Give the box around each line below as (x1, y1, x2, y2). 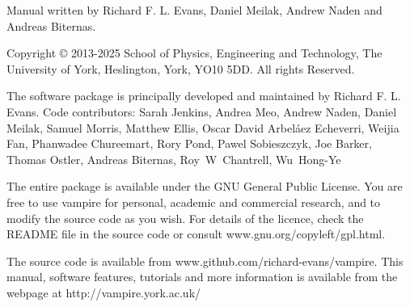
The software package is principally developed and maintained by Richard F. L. (6, 87, 401, 104)
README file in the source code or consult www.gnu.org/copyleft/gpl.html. (6, 225, 386, 242)
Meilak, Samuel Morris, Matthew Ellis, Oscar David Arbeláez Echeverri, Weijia (6, 119, 399, 136)
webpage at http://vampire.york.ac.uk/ (6, 284, 201, 301)
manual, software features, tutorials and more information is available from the (6, 268, 398, 285)
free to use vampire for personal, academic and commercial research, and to (6, 193, 381, 210)
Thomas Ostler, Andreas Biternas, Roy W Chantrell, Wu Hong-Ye (6, 150, 341, 167)
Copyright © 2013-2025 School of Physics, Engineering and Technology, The (6, 44, 383, 61)
